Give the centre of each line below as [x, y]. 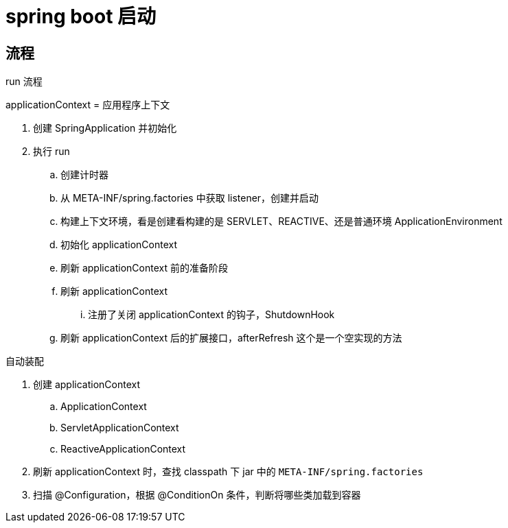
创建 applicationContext [87, 385]
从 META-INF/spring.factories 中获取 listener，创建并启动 [190, 198]
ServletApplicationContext [120, 428]
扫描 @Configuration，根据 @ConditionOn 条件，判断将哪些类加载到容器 [197, 495]
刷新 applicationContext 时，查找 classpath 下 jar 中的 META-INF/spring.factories [228, 472]
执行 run [51, 152]
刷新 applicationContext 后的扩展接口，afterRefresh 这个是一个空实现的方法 [231, 338]
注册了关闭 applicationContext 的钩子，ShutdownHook [211, 315]
